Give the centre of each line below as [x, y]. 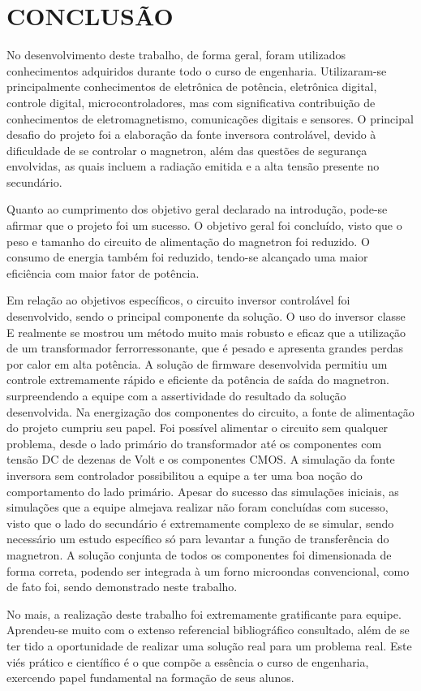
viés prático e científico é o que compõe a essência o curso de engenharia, [188, 661]
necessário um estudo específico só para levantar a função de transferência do [198, 539]
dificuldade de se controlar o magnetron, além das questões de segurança [187, 150]
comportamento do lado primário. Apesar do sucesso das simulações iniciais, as [203, 491]
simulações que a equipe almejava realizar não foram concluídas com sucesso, [198, 507]
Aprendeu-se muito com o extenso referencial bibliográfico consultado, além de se [208, 630]
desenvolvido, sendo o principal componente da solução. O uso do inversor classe [206, 316]
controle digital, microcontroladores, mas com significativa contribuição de [191, 102]
